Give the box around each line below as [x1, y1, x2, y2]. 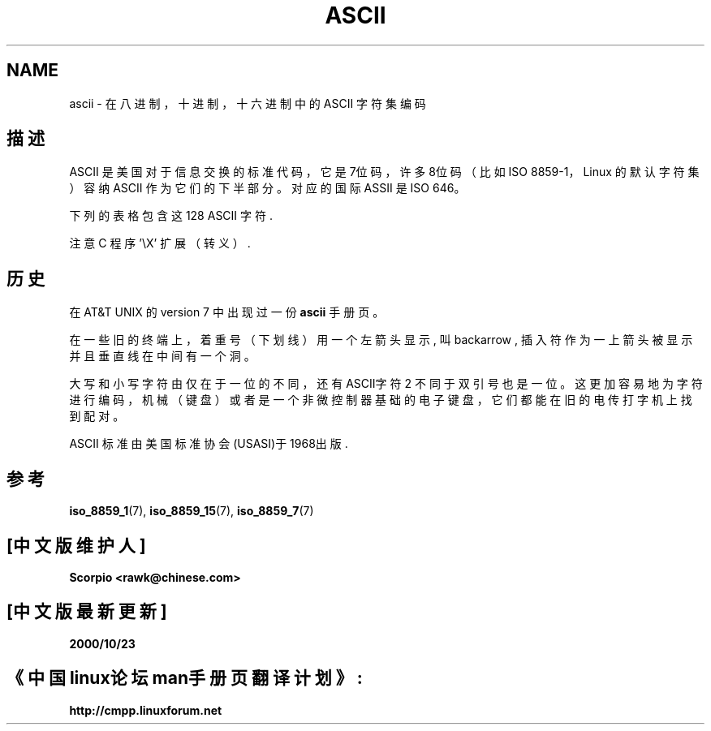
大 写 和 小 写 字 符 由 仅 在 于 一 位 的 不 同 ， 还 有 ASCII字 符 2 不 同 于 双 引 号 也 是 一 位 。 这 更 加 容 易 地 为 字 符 [69, 376, 703, 391]
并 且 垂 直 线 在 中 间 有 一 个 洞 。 [69, 349, 256, 363]
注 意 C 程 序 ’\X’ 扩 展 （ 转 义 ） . [69, 236, 251, 251]
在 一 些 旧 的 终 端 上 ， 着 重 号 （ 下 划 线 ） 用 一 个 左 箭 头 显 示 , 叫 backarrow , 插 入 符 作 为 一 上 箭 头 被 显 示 [69, 333, 693, 347]
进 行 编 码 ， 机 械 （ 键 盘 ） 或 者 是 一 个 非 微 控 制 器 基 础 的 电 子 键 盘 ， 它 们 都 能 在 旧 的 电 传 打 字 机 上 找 [69, 393, 692, 407]
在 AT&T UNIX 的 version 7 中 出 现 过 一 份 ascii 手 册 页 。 [69, 305, 385, 320]
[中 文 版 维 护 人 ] [6, 535, 146, 556]
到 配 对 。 [69, 409, 125, 424]
